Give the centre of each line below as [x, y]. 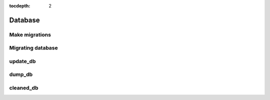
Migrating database [34, 48]
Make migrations [30, 34]
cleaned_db [24, 88]
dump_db [21, 74]
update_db [22, 61]
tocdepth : [20, 6]
